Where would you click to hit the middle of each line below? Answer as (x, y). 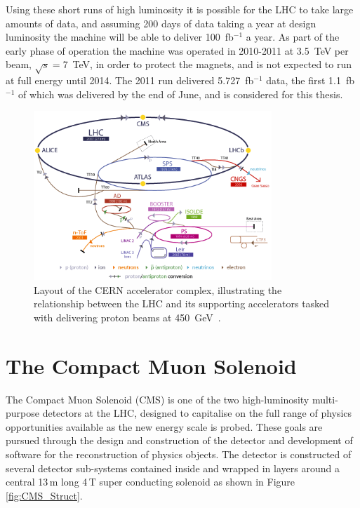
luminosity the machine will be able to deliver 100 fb (120, 37)
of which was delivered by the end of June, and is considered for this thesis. (180, 94)
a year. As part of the (293, 37)
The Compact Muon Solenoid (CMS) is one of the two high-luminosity (158, 399)
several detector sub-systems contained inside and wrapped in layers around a (173, 468)
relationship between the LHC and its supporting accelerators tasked (182, 303)
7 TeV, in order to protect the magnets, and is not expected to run (207, 64)
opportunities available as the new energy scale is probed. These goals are (164, 426)
